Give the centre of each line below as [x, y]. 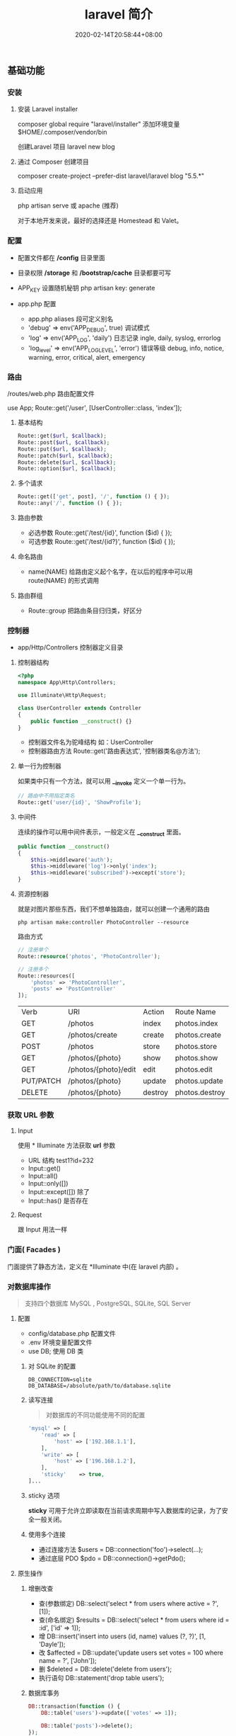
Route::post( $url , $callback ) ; [64, 442]
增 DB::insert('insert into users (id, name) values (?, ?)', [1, [122, 1636]
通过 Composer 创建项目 [53, 162]
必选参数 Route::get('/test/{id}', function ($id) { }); [100, 533]
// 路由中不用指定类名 [46, 796]
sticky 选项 [44, 1495]
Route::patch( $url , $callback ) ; [65, 455]
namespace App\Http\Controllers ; [67, 683]
